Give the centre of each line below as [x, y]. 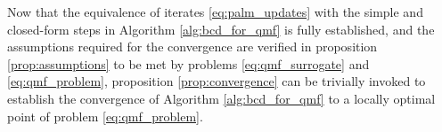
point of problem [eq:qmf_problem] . [105, 116]
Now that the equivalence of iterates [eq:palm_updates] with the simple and [215, 12]
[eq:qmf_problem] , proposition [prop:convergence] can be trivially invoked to [217, 81]
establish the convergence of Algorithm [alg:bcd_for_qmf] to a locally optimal [221, 98]
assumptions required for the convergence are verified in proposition [192, 47]
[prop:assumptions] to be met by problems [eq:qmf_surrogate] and [188, 63]
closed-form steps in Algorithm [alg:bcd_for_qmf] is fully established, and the [221, 29]
